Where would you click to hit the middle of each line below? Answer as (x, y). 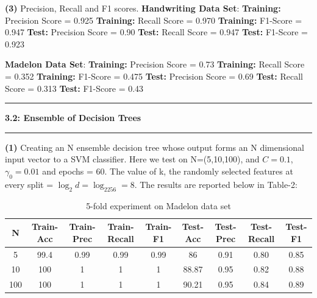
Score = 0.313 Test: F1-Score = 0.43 (74, 88)
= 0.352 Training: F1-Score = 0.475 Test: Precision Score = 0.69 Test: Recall (154, 76)
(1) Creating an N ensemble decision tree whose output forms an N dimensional (155, 147)
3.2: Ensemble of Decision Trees (73, 118)
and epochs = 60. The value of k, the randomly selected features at (168, 171)
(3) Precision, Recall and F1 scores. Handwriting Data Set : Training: (143, 8)
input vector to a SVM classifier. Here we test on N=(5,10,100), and (132, 159)
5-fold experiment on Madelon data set (158, 205)
